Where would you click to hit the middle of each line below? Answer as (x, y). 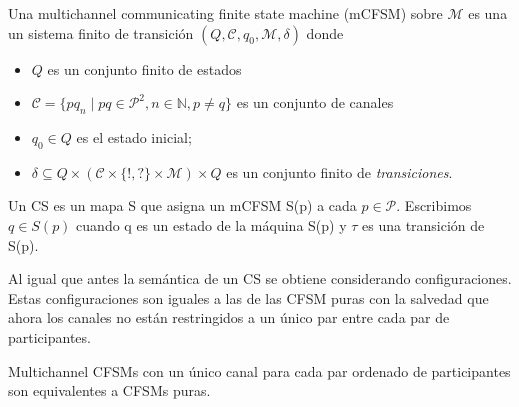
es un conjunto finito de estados (144, 68)
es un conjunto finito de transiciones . (339, 171)
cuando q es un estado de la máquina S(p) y (211, 224)
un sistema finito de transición (101, 32)
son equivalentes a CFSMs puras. (109, 390)
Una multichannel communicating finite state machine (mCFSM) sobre (225, 13)
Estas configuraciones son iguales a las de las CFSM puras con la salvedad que (248, 297)
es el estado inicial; (134, 136)
